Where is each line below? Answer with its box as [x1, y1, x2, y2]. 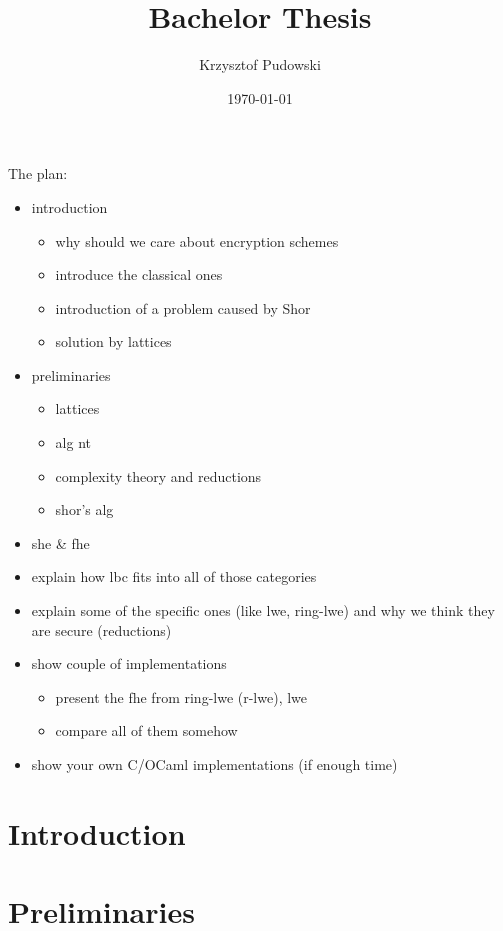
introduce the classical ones [55, 264, 223, 285]
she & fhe [31, 532, 90, 553]
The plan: [8, 163, 68, 184]
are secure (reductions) [31, 619, 172, 640]
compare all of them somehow [55, 720, 238, 741]
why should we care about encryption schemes [55, 230, 339, 251]
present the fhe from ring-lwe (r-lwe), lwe [55, 686, 308, 707]
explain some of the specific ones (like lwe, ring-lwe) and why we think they [31, 600, 495, 621]
